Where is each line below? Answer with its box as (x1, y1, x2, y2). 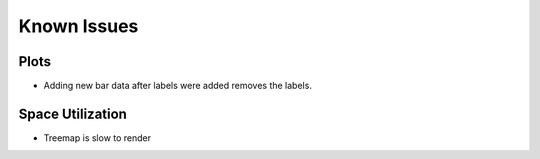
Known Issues (18, 15, 139, 37)
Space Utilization (18, 105, 127, 122)
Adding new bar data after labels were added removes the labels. (43, 80, 312, 92)
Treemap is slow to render (43, 131, 152, 144)
